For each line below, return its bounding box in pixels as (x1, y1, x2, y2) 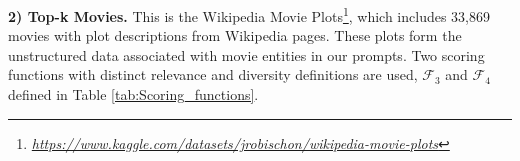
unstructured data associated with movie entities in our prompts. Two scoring (8, 44, 485, 65)
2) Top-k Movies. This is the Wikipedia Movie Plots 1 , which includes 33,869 (8, 3, 491, 26)
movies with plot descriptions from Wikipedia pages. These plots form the (8, 25, 462, 46)
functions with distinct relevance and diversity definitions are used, (8, 64, 418, 85)
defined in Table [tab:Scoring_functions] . (8, 84, 259, 105)
